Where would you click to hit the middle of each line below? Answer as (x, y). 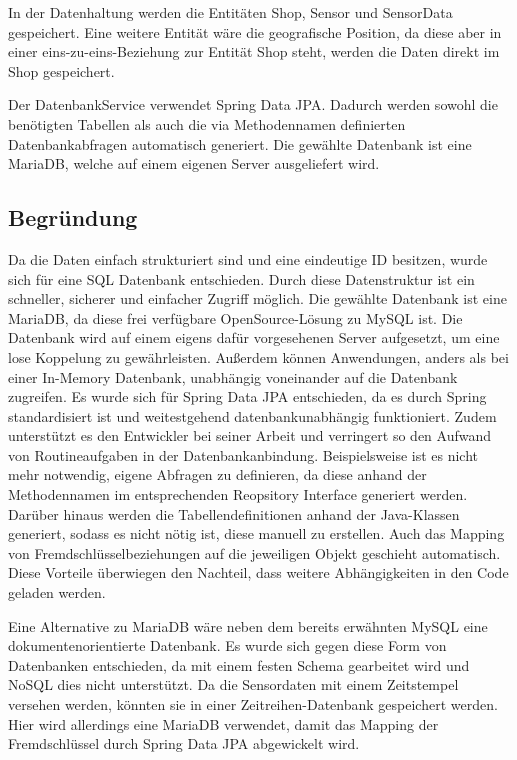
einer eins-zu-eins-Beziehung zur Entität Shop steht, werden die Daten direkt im (254, 51)
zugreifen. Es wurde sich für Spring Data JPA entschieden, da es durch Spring (247, 396)
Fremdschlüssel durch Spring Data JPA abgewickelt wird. (184, 743)
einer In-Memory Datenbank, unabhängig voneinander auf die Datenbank (233, 376)
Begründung (73, 217)
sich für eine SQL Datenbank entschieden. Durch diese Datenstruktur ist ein (241, 278)
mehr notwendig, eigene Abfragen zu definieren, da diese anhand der (217, 474)
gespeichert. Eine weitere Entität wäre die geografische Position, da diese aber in (255, 31)
